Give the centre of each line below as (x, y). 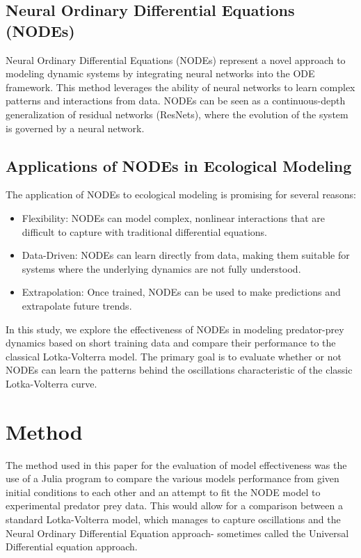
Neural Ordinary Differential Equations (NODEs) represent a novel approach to (176, 59)
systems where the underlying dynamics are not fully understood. (161, 268)
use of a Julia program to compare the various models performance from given (173, 478)
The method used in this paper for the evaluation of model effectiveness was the (176, 464)
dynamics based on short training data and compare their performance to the (171, 343)
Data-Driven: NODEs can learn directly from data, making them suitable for (186, 255)
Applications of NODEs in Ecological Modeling (179, 165)
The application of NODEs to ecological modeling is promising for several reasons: (181, 194)
